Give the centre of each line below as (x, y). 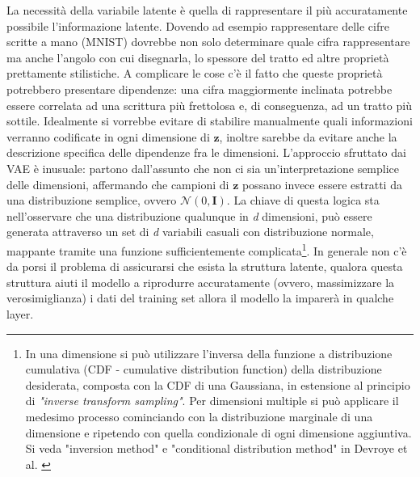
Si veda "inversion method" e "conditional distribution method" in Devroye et (216, 448)
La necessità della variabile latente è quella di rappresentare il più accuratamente (207, 10)
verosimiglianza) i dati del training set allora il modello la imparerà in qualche (200, 298)
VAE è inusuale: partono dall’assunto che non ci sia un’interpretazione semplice (203, 168)
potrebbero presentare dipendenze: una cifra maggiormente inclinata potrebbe (199, 89)
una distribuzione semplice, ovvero (92, 200)
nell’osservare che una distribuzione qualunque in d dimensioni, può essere (189, 215)
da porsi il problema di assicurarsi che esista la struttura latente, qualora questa (205, 266)
